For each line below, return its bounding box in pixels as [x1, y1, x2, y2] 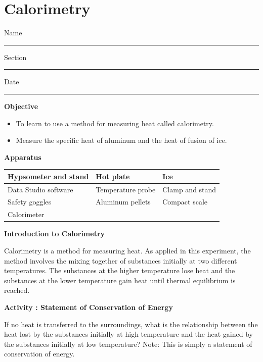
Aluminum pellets [96, 196, 151, 207]
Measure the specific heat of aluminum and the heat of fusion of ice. [16, 135, 227, 145]
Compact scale [162, 196, 207, 207]
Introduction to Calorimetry [4, 228, 105, 239]
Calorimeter [8, 209, 45, 220]
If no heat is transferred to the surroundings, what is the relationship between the [4, 319, 258, 329]
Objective [4, 100, 38, 111]
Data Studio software [8, 184, 73, 194]
